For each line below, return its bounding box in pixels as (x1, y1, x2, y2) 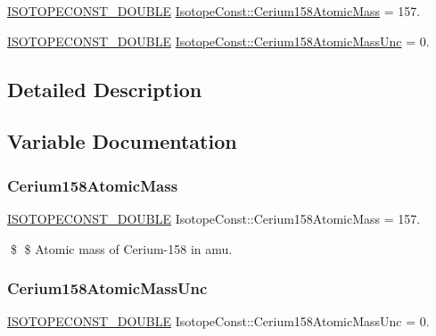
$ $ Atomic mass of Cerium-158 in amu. (10, 239, 233, 258)
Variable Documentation (7, 127, 237, 155)
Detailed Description (7, 75, 202, 102)
